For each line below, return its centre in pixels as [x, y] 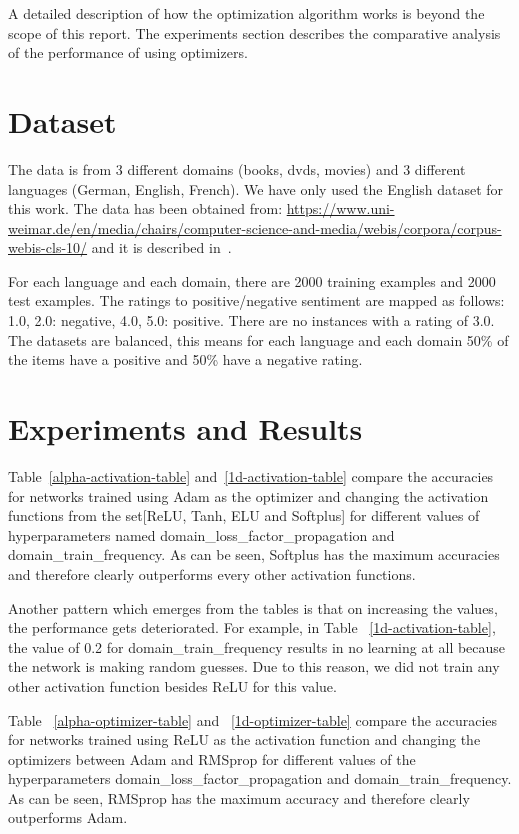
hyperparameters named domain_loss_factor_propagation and [201, 534]
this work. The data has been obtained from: [145, 208]
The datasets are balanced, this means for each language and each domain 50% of [258, 339]
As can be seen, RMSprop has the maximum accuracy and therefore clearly [239, 797]
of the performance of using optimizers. [128, 52]
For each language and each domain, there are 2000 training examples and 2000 [252, 280]
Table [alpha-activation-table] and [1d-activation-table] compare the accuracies [251, 475]
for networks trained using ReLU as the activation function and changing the [244, 739]
